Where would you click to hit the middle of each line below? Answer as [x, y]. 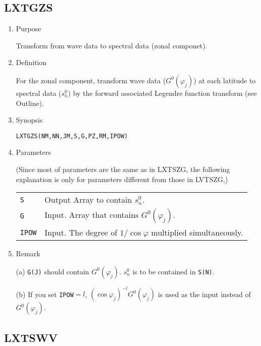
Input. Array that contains [91, 215]
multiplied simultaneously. [197, 233]
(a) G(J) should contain [52, 271]
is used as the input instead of [204, 294]
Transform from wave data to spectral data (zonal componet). [112, 45]
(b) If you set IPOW [45, 294]
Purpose [28, 28]
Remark [28, 253]
